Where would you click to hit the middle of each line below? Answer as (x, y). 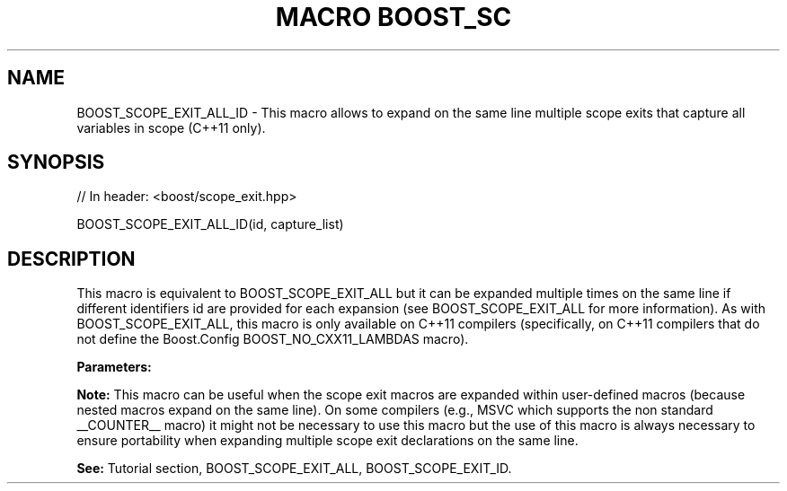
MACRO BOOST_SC (393, 17)
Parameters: (114, 367)
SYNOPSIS (56, 162)
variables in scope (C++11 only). (171, 127)
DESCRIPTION (71, 259)
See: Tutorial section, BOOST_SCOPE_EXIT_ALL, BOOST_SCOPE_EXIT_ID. (294, 469)
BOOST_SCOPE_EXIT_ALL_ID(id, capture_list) (210, 224)
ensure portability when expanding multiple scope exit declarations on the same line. (327, 441)
